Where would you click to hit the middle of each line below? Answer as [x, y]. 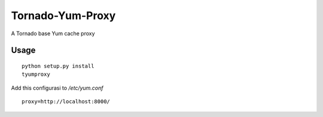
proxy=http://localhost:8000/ [66, 102]
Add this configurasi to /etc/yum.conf [57, 88]
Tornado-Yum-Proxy [63, 16]
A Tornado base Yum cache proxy [53, 33]
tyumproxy [36, 74]
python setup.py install [58, 66]
